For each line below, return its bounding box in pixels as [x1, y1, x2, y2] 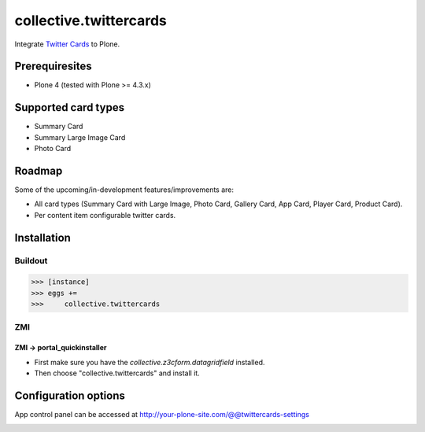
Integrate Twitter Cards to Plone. [14, 39, 120, 49]
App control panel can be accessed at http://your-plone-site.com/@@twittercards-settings [14, 410, 310, 419]
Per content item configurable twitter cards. [34, 210, 176, 220]
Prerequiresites [14, 60, 92, 73]
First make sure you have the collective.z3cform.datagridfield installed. [34, 357, 265, 367]
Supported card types [14, 101, 125, 114]
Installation [14, 231, 71, 244]
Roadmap [14, 164, 63, 177]
